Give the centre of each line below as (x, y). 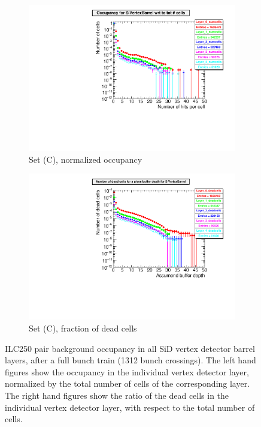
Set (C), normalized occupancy (86, 159)
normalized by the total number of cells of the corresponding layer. (128, 383)
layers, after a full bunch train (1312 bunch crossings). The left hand (130, 360)
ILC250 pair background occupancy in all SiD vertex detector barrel (130, 348)
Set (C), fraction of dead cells (83, 328)
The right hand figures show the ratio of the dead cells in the (117, 395)
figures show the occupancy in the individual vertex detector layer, (127, 371)
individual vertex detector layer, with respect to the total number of (130, 407)
